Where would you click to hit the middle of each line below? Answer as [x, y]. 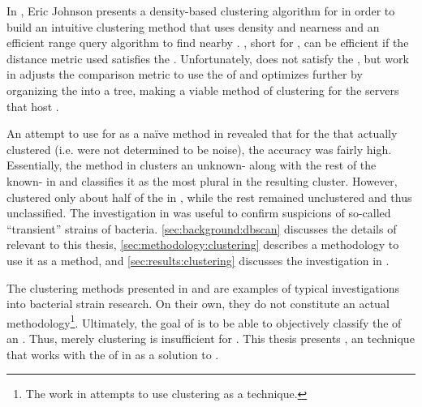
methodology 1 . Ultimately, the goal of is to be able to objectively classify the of [204, 321]
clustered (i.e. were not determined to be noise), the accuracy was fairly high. [199, 149]
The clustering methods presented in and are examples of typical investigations [203, 287]
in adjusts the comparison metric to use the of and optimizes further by [185, 74]
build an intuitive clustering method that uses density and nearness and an [193, 26]
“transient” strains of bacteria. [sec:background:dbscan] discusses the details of [202, 228]
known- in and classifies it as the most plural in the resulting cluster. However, [202, 180]
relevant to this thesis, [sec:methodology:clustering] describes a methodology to [203, 244]
